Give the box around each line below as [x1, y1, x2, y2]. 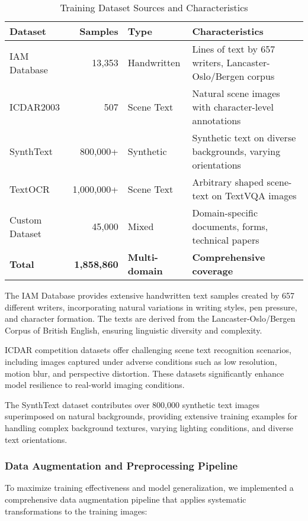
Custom [9, 212, 42, 226]
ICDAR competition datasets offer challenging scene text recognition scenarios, [5, 344, 291, 356]
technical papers [192, 233, 259, 247]
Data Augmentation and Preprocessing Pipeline [5, 458, 238, 473]
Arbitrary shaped [192, 175, 264, 189]
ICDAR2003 [9, 100, 60, 114]
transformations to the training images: [5, 504, 147, 517]
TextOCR [9, 182, 50, 196]
